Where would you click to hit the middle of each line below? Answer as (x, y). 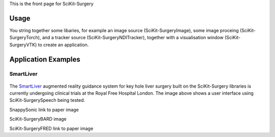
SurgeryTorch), (25, 38)
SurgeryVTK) (23, 45)
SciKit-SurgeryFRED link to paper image (51, 128)
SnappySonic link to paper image (44, 109)
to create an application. (63, 45)
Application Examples (45, 59)
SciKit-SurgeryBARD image (38, 119)
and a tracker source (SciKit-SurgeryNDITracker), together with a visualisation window (133, 38)
